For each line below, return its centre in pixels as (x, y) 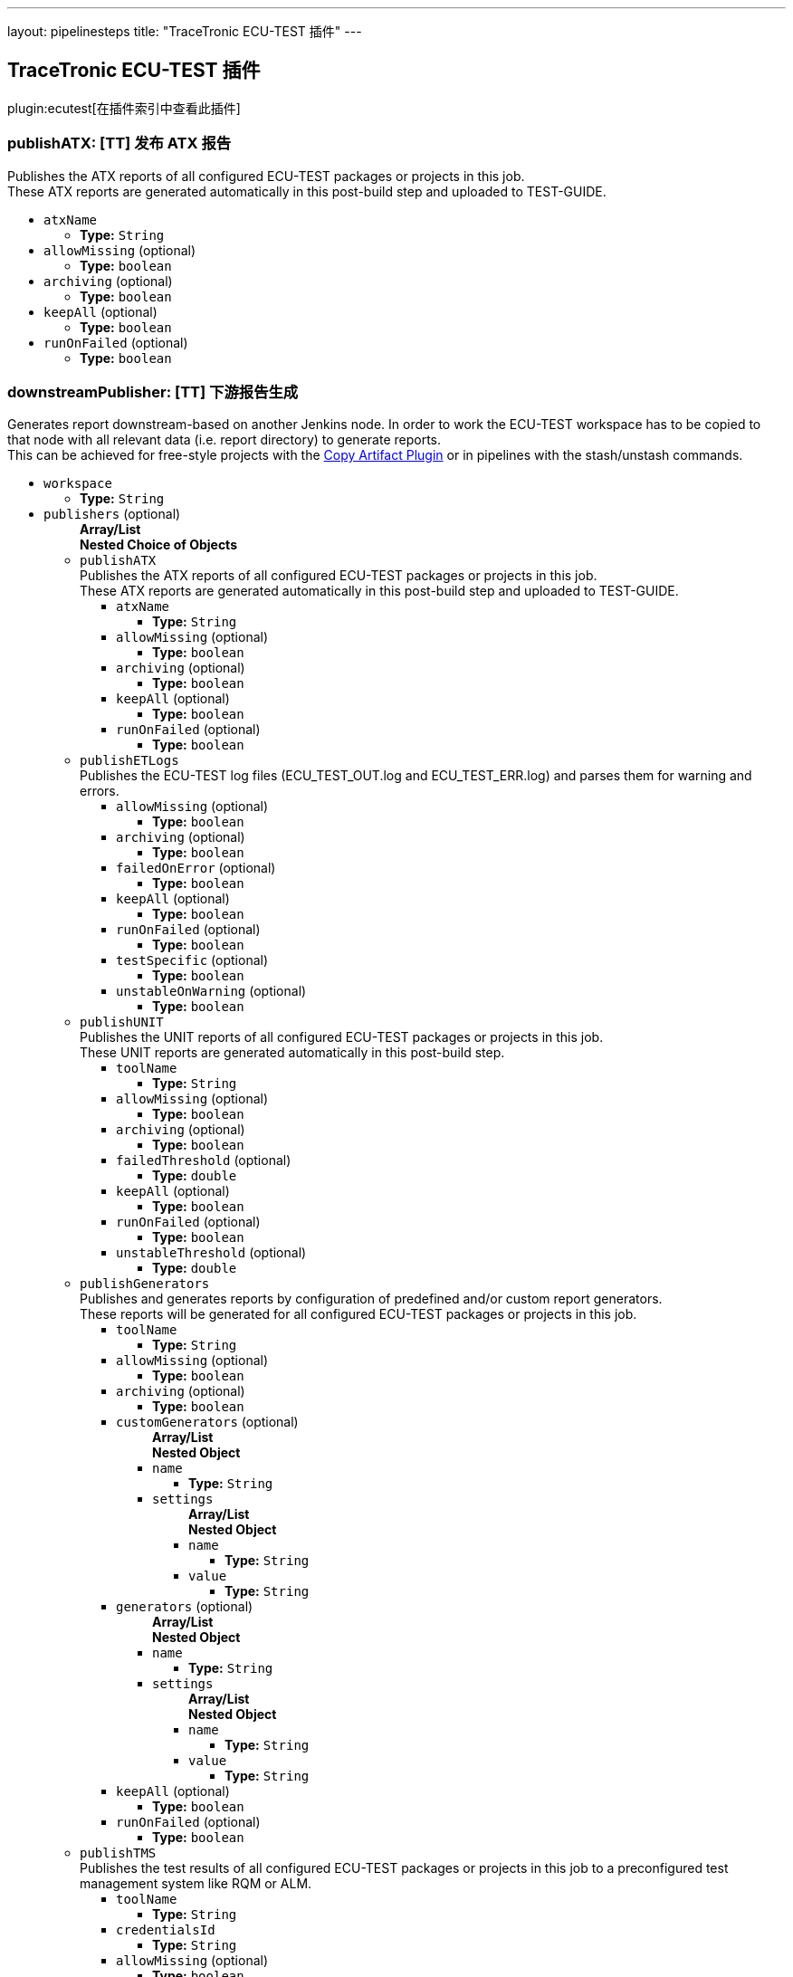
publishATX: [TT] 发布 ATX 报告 (119, 143)
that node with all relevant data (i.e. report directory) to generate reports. (225, 440)
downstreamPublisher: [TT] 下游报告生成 (153, 392)
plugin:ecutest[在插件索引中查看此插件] (124, 108)
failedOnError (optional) (196, 868)
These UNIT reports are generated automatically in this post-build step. (292, 1053)
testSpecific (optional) (192, 960)
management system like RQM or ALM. (196, 1884)
